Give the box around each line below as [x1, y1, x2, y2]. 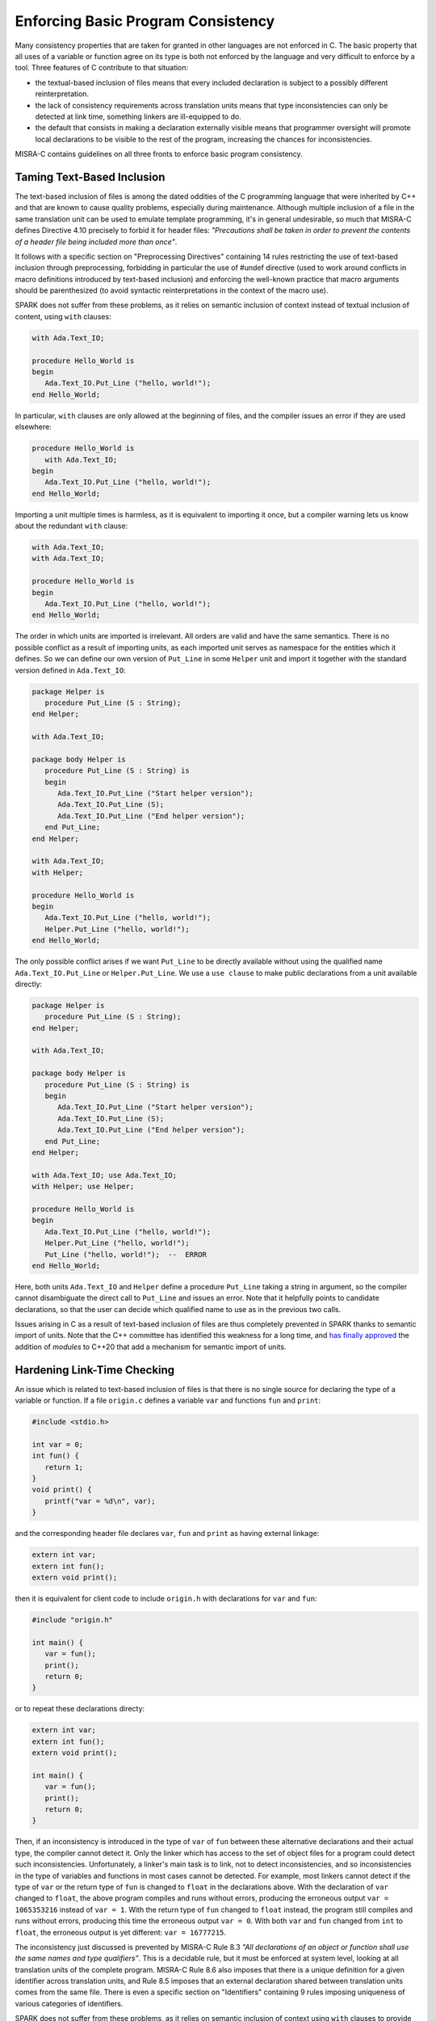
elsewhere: [15, 422, 52, 432]
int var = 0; [31, 1440, 84, 1449]
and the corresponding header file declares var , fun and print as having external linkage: [15, 1529, 320, 1538]
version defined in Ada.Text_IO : [15, 665, 127, 675]
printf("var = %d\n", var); [44, 1496, 157, 1505]
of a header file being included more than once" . [15, 237, 178, 247]
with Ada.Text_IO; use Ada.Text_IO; [31, 1171, 178, 1179]
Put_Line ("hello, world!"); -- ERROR [44, 1250, 208, 1259]
